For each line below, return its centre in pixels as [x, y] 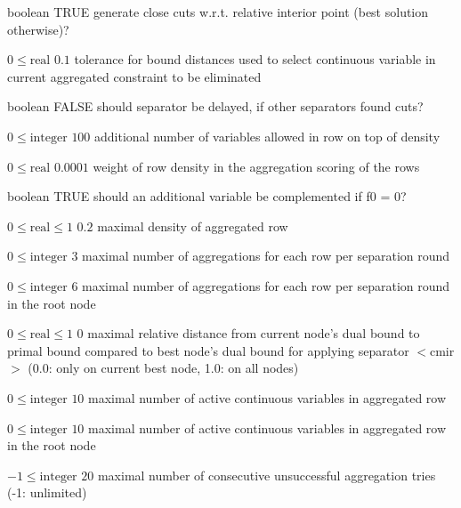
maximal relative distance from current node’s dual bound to [254, 333]
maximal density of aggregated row [193, 226]
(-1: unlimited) [47, 492]
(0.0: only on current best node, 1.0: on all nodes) [163, 368]
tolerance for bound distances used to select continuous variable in [255, 59]
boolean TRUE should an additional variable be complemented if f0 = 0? [207, 196]
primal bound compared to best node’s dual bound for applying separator [208, 350]
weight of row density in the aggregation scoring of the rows [256, 166]
